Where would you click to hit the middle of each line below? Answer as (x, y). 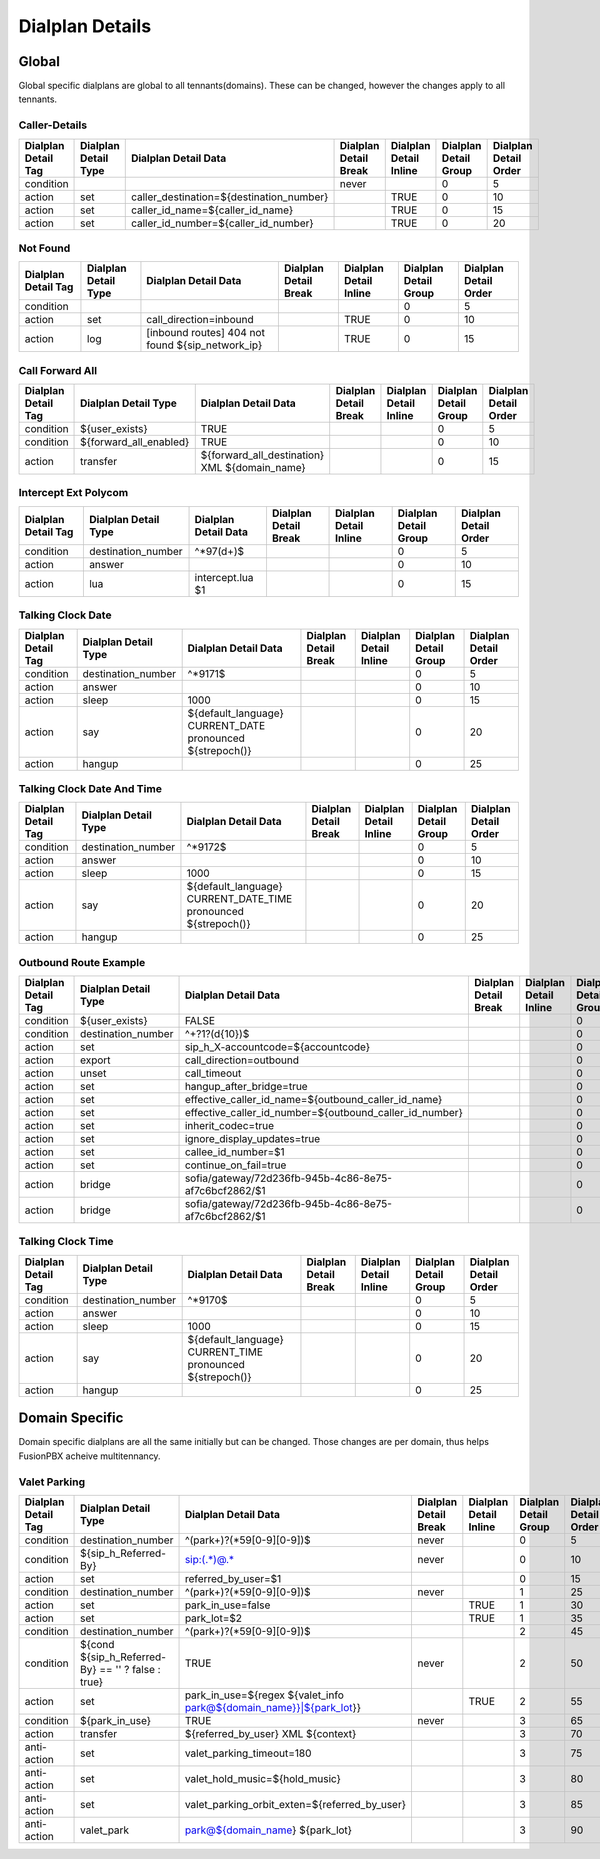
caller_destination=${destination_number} (229, 197)
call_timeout (213, 1073)
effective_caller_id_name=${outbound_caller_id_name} (313, 1100)
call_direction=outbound (242, 1060)
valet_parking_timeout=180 (248, 1753)
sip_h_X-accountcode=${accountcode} (277, 1047)
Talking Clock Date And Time (90, 788)
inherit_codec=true (229, 1126)
